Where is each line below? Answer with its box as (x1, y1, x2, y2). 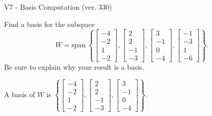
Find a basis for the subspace (4, 18, 95, 29)
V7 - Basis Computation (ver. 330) (4, 2, 112, 12)
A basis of (4, 89, 35, 100)
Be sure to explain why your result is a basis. (4, 61, 145, 72)
